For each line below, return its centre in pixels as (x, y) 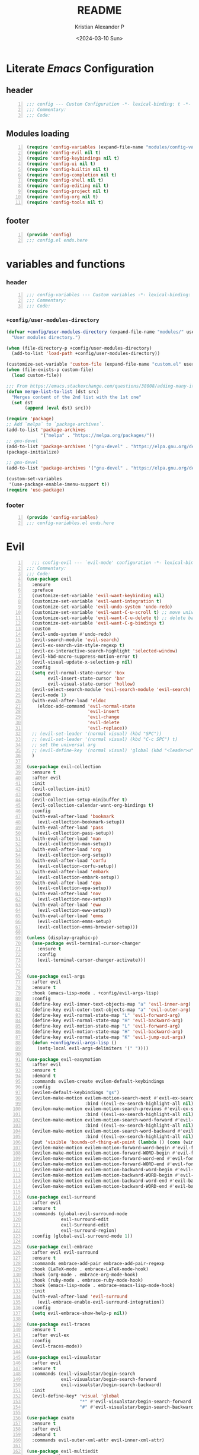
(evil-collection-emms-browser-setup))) (87, 927)
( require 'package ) (30, 419)
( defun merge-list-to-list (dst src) (53, 392)
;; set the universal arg (64, 745)
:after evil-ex (50, 1335)
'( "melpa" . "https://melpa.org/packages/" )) (98, 435)
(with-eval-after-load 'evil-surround (80, 1297)
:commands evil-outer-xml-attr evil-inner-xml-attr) (98, 1440)
